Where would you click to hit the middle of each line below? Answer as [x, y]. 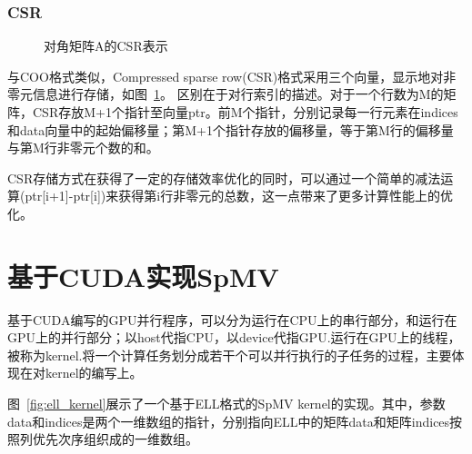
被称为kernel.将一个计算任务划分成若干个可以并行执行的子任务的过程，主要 [230, 355]
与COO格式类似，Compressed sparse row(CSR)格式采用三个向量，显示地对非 [232, 76]
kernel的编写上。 [94, 373]
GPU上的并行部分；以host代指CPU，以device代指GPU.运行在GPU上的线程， [234, 337]
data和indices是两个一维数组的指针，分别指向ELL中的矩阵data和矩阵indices [229, 421]
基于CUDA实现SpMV [143, 276]
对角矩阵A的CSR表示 [106, 46]
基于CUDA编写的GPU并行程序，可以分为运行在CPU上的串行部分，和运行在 [232, 319]
